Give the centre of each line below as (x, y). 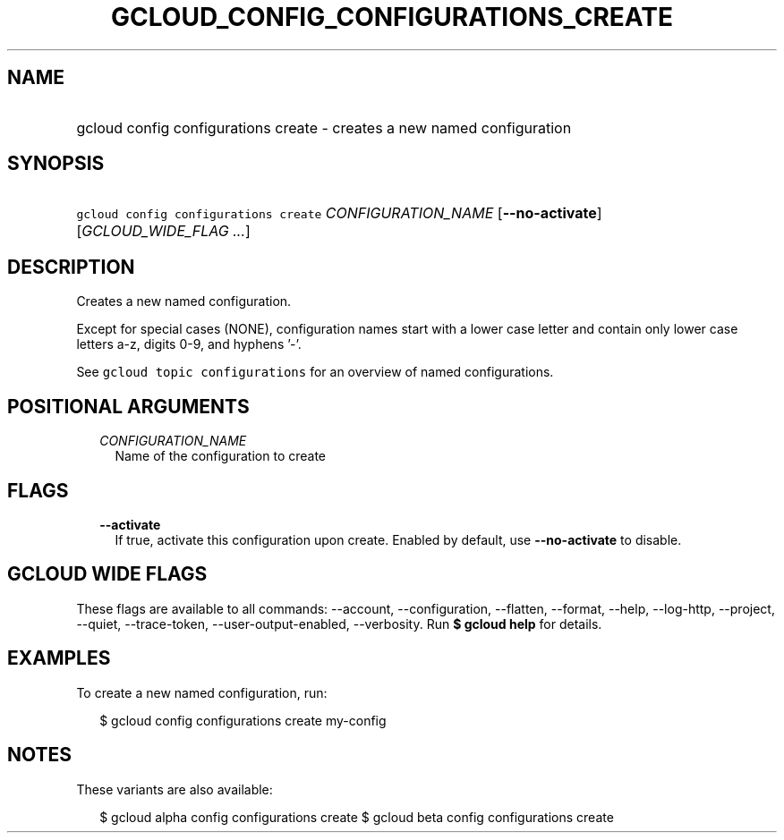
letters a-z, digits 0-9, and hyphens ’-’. (189, 344)
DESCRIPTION (71, 267)
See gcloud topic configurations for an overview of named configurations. (315, 372)
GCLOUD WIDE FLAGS (107, 574)
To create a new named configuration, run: (202, 692)
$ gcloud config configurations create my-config (243, 720)
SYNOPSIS (56, 164)
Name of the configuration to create (221, 456)
